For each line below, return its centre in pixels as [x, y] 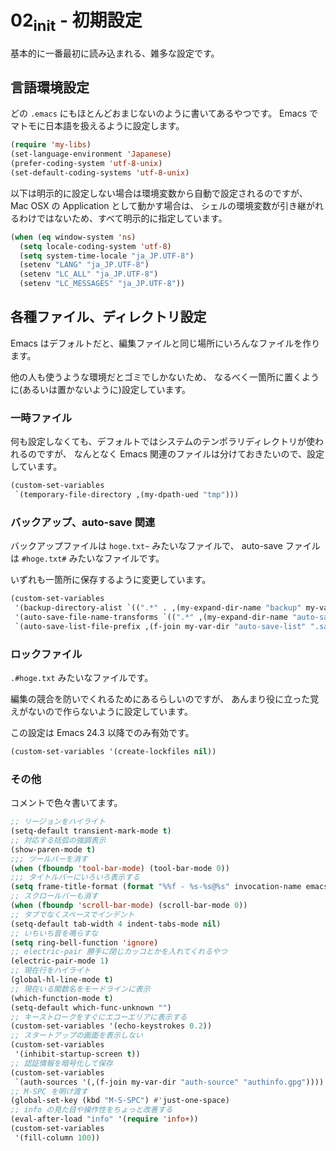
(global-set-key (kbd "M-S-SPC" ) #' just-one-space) [120, 1101]
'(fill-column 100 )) [57, 1137]
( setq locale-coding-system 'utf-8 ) [95, 246]
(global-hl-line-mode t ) [62, 980]
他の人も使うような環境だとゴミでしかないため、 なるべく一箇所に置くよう [165, 377]
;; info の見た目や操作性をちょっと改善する [91, 1110]
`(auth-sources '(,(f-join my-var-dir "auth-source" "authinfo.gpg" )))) [169, 1082]
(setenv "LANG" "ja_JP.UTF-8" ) [84, 265]
